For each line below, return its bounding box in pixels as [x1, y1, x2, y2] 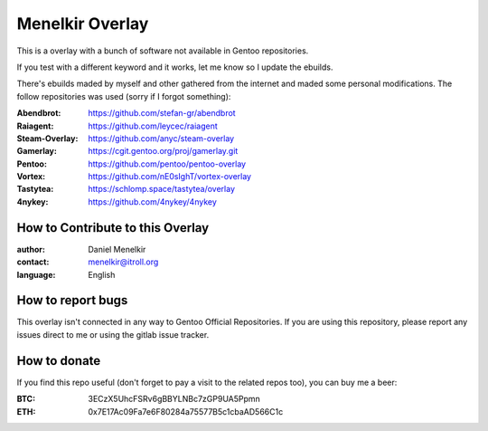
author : [16, 244, 45, 254]
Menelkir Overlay [16, 14, 149, 34]
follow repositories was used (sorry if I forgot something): [16, 91, 231, 101]
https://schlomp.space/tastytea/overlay [88, 184, 235, 195]
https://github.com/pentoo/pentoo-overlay [88, 158, 247, 169]
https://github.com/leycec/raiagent [88, 120, 219, 131]
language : [16, 269, 56, 280]
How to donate [16, 353, 101, 369]
